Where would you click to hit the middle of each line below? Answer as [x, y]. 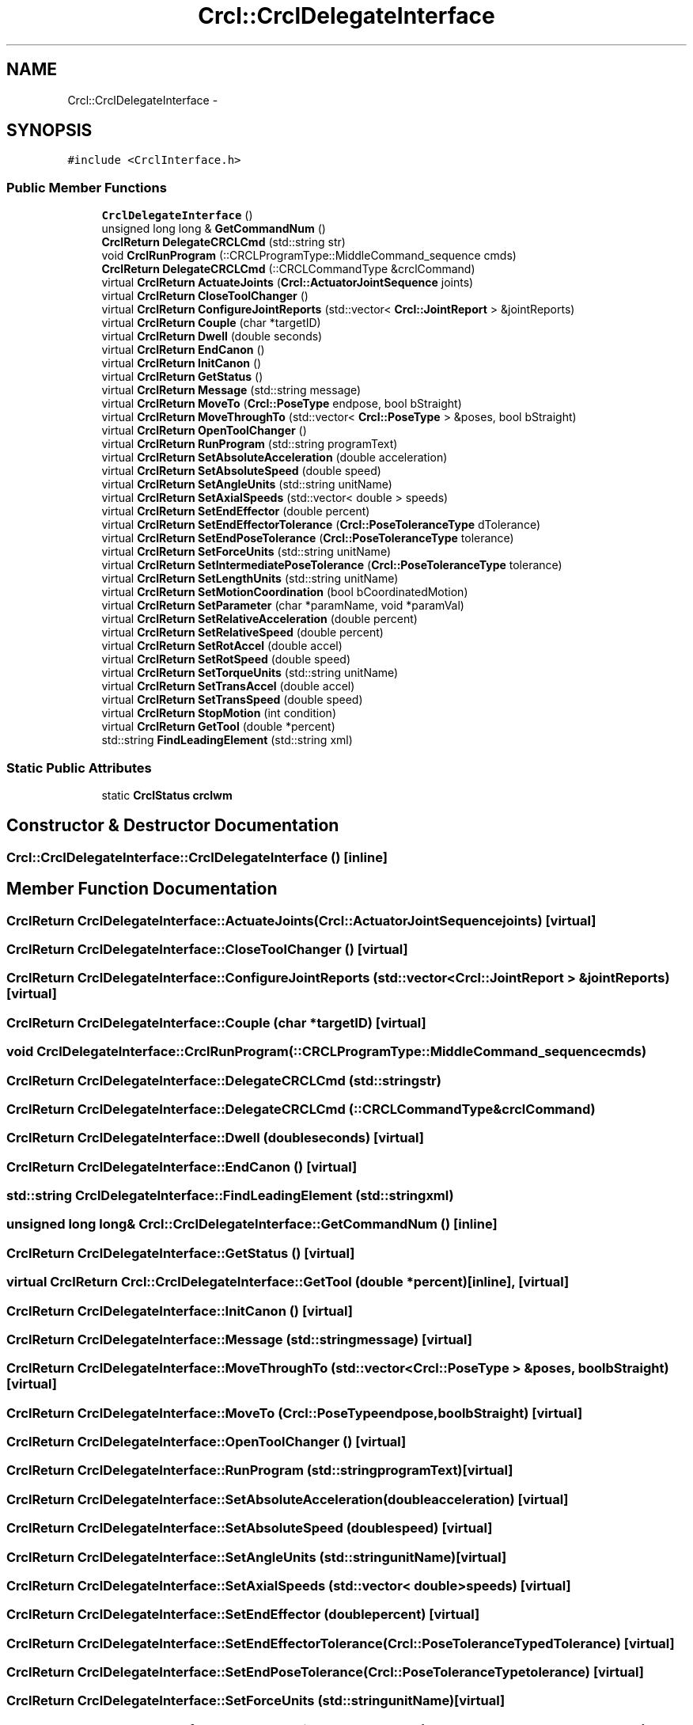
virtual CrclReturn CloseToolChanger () [205, 296]
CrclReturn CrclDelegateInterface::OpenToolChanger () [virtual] [206, 1442]
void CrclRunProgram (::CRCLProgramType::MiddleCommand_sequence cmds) [309, 256]
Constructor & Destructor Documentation [173, 826]
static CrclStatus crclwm [167, 795]
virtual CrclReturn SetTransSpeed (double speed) [232, 700]
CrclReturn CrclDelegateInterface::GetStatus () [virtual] [181, 1253]
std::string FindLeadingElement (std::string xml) [227, 740]
